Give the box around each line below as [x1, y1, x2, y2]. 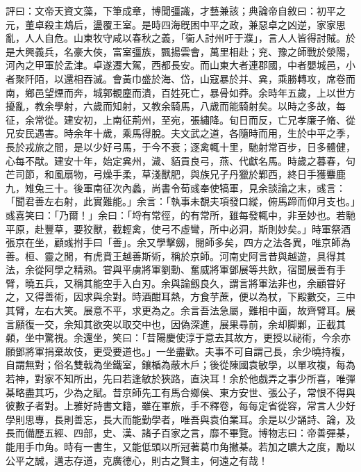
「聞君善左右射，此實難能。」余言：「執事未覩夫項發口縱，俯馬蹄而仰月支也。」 [6, 194, 355, 209]
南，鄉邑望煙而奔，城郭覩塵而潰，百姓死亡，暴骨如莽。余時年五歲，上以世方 [6, 85, 355, 99]
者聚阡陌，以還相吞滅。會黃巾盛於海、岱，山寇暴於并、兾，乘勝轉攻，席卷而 [6, 71, 355, 86]
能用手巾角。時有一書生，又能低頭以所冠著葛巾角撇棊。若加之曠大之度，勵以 [6, 439, 355, 453]
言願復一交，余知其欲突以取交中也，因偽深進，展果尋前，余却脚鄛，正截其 [6, 316, 346, 331]
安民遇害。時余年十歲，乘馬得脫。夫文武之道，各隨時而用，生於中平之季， [15, 126, 355, 140]
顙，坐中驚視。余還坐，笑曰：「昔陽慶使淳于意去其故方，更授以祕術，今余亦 [6, 330, 351, 345]
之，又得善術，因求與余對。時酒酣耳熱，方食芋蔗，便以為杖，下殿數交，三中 [6, 289, 355, 304]
